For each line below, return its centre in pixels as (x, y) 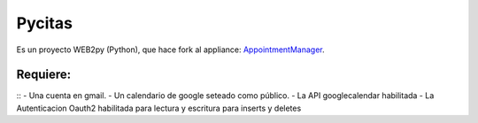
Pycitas (44, 23)
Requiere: (44, 75)
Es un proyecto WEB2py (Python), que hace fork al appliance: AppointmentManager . (170, 50)
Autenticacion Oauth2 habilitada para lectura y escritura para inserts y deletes (159, 108)
